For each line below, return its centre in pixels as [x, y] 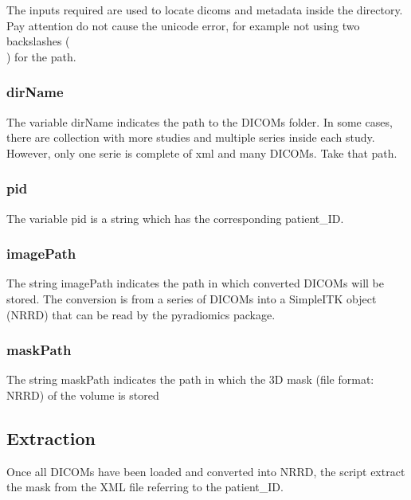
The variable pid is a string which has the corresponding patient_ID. [175, 218]
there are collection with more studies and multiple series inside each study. [191, 137]
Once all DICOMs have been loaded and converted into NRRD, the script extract [206, 471]
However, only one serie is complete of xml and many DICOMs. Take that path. [202, 152]
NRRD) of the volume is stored [83, 395]
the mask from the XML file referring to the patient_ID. [145, 487]
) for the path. [41, 56]
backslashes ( [38, 41]
